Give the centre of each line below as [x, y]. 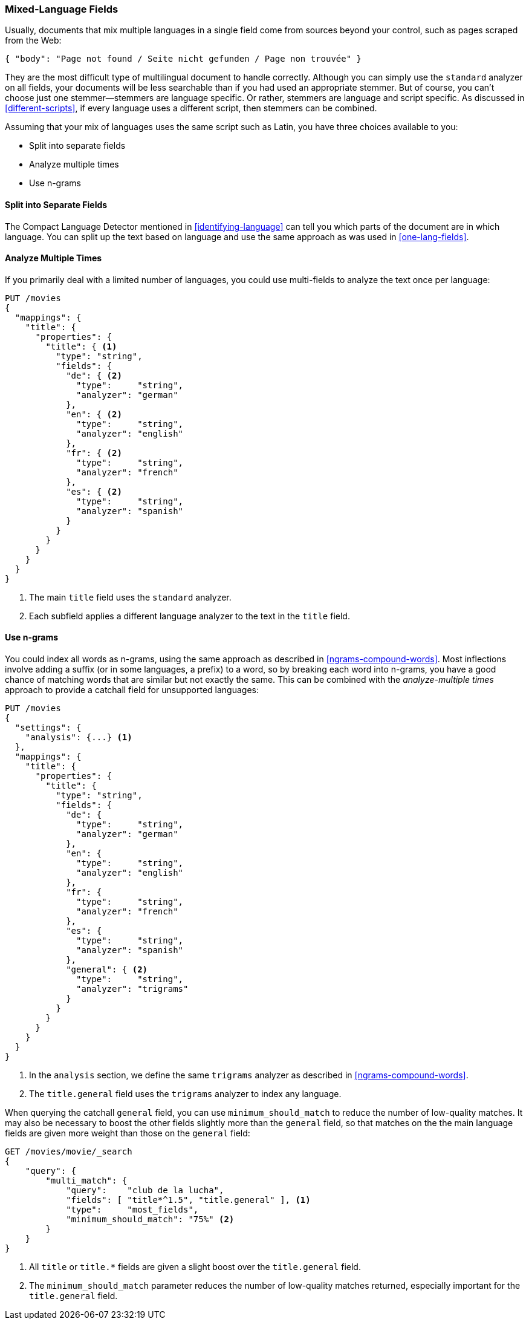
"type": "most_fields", [132, 1210]
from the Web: [33, 41]
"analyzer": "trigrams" [132, 989]
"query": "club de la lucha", [145, 1190]
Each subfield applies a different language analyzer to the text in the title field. [190, 616]
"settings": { [48, 728]
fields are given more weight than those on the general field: [128, 1133]
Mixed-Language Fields [62, 9]
